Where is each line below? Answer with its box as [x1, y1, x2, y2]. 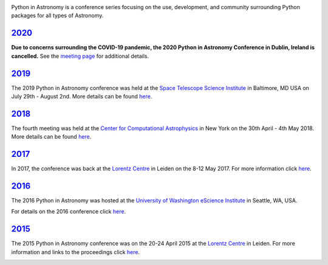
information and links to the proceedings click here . [11, 248, 140, 255]
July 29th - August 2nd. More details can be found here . [11, 92, 152, 100]
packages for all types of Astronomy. [11, 12, 104, 19]
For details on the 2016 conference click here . [11, 208, 126, 215]
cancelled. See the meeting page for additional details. [11, 52, 149, 60]
